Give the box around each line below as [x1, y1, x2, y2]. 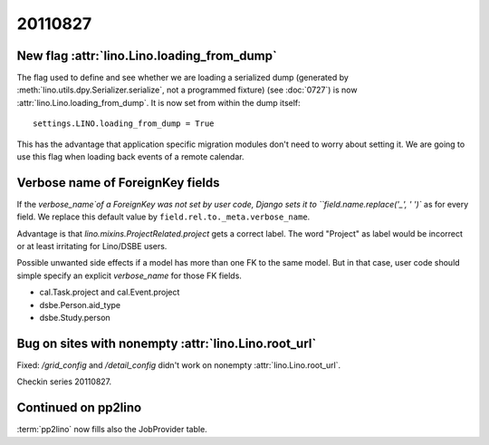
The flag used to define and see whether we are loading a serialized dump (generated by [16, 73, 349, 83]
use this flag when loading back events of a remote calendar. [16, 151, 244, 162]
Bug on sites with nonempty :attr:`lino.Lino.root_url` [16, 335, 317, 351]
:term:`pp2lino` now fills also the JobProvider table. [16, 424, 207, 435]
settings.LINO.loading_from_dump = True [33, 119, 215, 129]
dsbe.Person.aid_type [39, 299, 121, 310]
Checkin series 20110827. [16, 376, 112, 387]
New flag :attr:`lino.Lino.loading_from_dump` [16, 48, 278, 63]
